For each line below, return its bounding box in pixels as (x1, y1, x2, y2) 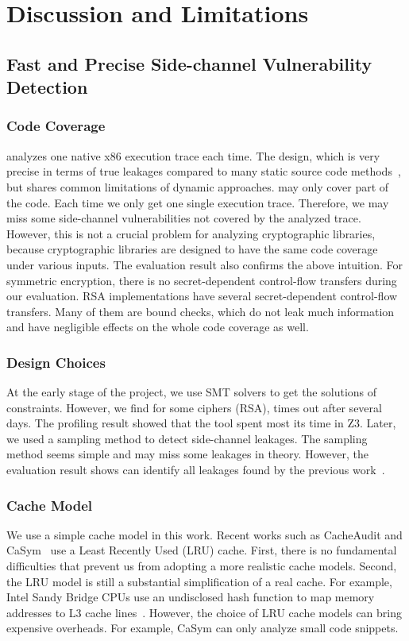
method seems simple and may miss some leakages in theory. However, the (6, 446, 368, 462)
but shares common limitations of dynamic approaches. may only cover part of (6, 178, 389, 195)
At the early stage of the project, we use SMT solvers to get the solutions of (6, 384, 377, 400)
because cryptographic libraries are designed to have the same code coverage (6, 241, 378, 257)
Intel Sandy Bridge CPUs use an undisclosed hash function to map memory (6, 589, 375, 605)
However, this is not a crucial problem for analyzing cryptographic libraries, (6, 225, 376, 241)
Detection (6, 75, 88, 99)
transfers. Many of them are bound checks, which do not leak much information (6, 303, 395, 319)
